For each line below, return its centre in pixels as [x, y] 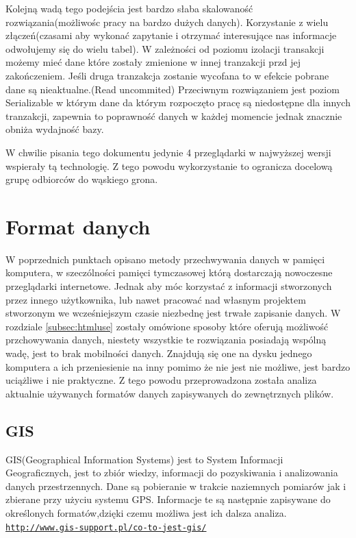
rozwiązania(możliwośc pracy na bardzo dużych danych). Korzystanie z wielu [167, 22]
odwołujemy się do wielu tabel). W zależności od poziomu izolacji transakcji [165, 48]
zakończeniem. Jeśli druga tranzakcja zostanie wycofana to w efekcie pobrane [167, 75]
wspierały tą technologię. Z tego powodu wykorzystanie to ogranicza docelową [169, 166]
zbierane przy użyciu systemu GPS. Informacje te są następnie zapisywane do [168, 499]
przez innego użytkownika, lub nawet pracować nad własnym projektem [156, 299]
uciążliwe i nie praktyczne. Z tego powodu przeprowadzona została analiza [161, 380]
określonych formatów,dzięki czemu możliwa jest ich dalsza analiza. [146, 512]
